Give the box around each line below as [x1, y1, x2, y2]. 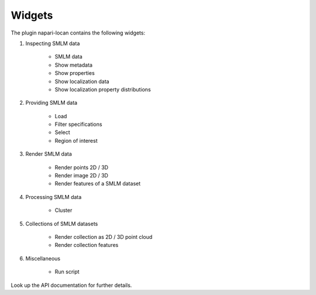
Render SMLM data [25, 150, 73, 157]
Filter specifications [54, 121, 102, 128]
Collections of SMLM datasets [25, 220, 98, 227]
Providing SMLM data [25, 100, 78, 107]
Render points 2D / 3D [54, 164, 108, 171]
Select [54, 129, 70, 136]
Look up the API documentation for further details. [11, 282, 132, 289]
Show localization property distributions [54, 85, 152, 93]
